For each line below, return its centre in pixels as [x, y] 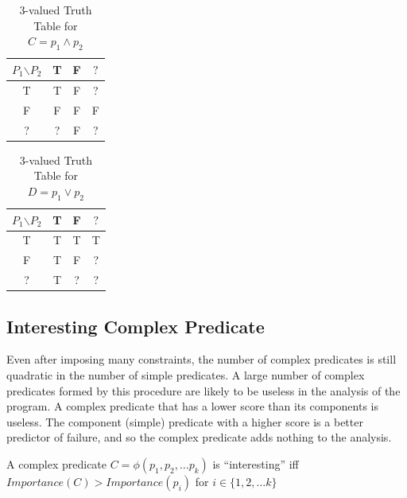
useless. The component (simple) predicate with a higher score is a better [185, 421]
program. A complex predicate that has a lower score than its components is [192, 406]
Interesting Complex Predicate [136, 326]
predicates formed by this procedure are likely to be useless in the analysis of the [203, 390]
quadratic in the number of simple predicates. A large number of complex [186, 375]
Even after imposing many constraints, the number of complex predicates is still [202, 359]
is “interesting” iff [256, 463]
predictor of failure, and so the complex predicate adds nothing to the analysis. [199, 437]
